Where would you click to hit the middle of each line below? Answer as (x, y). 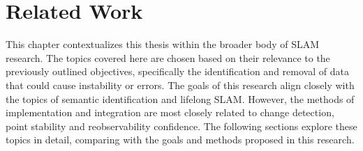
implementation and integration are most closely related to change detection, (170, 112)
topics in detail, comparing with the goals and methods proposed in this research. (180, 140)
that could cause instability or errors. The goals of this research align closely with (180, 85)
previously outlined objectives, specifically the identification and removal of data (177, 71)
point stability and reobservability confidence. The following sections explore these (181, 126)
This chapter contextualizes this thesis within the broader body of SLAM (163, 44)
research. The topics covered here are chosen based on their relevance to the (168, 57)
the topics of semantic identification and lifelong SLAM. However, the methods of (180, 98)
